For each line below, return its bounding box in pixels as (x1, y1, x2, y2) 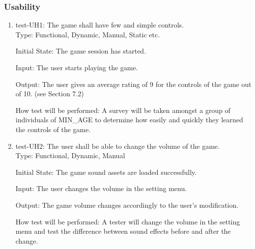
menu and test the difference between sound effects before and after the (15, 226, 231, 236)
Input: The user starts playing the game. (15, 62, 138, 72)
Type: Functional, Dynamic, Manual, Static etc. (15, 29, 160, 39)
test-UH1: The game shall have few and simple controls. (15, 20, 184, 30)
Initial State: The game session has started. (15, 46, 146, 56)
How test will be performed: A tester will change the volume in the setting (15, 216, 240, 226)
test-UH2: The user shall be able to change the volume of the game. (15, 140, 220, 151)
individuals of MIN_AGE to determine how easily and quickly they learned (15, 114, 243, 125)
